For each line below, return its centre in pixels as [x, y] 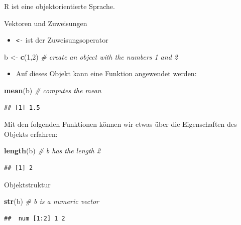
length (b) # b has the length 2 [52, 151]
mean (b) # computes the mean [53, 90]
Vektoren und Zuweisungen [46, 23]
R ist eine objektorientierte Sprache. [59, 6]
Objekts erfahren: [31, 134]
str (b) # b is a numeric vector [51, 201]
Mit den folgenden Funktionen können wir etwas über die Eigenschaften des [120, 124]
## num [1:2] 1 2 [35, 218]
